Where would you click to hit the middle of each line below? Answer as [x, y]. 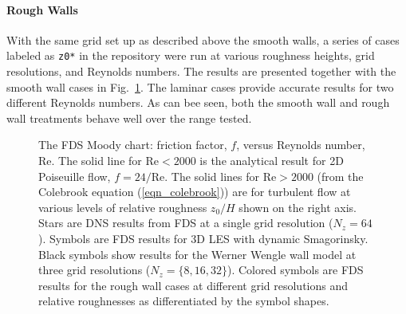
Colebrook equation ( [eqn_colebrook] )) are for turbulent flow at [195, 192]
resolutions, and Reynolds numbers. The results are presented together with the [201, 71]
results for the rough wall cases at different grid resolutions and [193, 285]
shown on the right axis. [298, 207]
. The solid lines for [212, 176]
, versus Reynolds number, [301, 145]
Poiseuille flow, [75, 176]
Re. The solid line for [90, 161]
